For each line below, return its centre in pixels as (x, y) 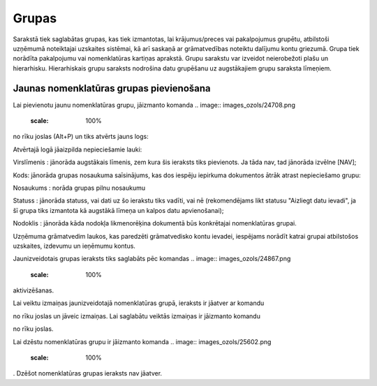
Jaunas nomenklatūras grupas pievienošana (112, 88)
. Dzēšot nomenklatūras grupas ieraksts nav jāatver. (88, 373)
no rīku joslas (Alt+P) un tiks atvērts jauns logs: (81, 137)
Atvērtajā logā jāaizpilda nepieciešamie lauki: (77, 149)
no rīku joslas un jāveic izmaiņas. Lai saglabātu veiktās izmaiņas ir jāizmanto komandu (137, 316)
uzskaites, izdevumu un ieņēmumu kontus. (74, 246)
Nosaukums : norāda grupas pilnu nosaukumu (79, 188)
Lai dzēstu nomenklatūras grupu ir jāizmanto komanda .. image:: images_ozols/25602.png (142, 341)
